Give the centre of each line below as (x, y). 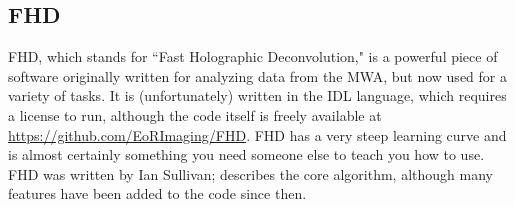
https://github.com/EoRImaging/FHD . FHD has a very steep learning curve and (257, 134)
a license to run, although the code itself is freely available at (195, 114)
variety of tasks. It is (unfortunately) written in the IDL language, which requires (257, 95)
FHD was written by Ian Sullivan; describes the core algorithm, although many (250, 173)
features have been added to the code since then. (157, 193)
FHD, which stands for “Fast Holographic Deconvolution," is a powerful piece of (253, 56)
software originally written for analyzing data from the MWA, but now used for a (257, 75)
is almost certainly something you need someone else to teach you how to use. (246, 154)
